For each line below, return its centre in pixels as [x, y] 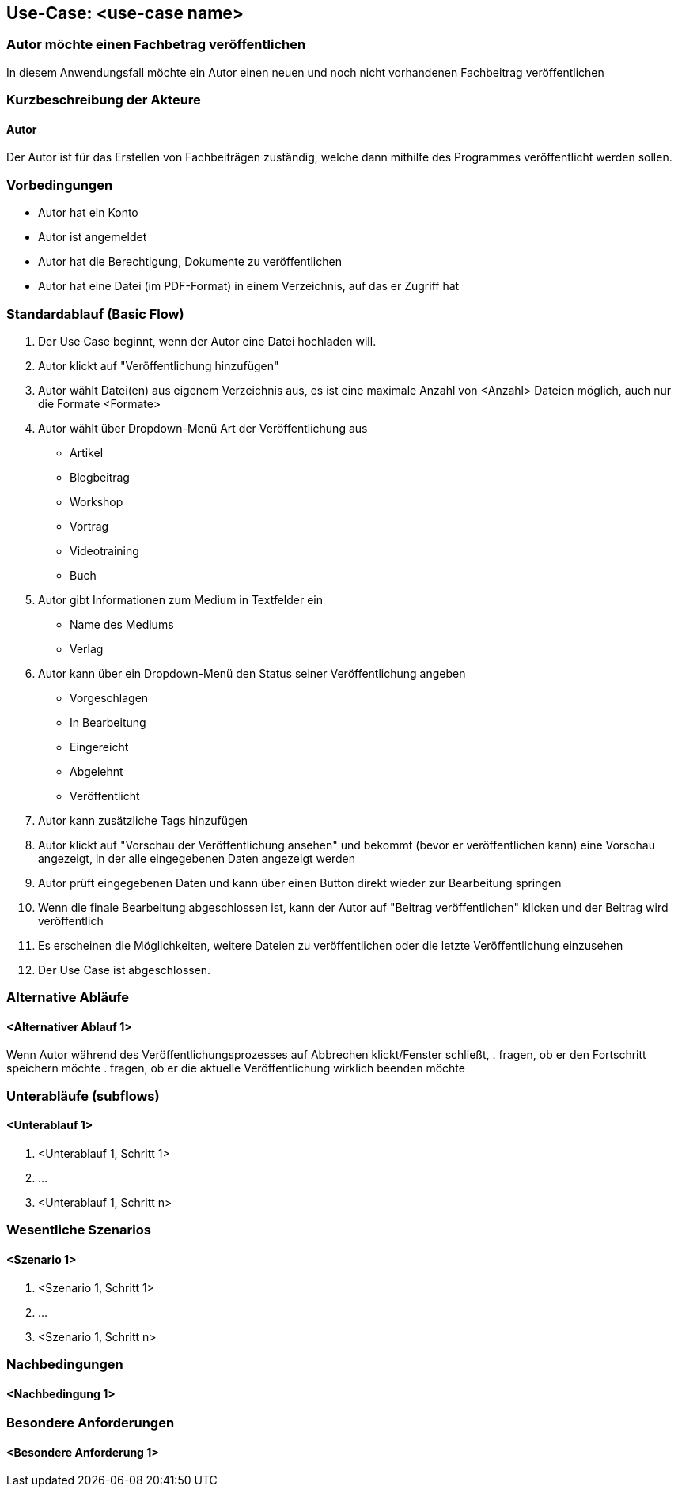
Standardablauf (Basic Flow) [95, 314]
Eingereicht [99, 746]
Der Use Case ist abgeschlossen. [125, 970]
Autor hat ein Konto [88, 213]
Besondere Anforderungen [91, 1423]
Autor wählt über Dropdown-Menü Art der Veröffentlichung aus [203, 428]
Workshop [97, 501]
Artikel [87, 452]
